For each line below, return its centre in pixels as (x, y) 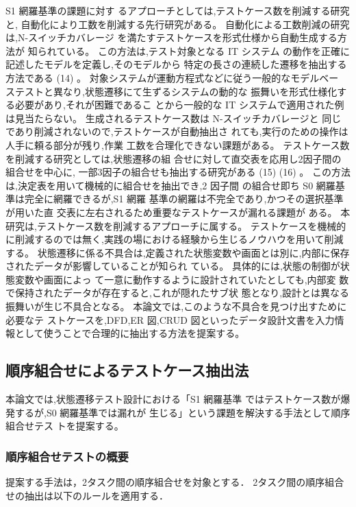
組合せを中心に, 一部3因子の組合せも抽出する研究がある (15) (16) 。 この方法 (178, 172)
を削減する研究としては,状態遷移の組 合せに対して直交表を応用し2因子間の (174, 158)
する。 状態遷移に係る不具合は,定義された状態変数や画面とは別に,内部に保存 (178, 252)
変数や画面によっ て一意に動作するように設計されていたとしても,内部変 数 (182, 279)
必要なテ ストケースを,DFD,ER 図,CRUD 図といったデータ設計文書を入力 (170, 319)
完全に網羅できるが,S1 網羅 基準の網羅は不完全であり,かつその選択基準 (184, 199)
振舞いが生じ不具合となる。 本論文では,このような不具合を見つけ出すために (176, 306)
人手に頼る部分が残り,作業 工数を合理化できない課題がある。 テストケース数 (178, 144)
